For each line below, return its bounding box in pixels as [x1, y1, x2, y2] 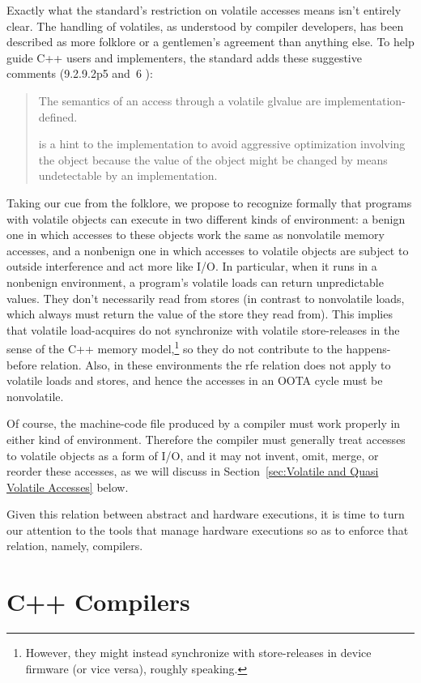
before [6, 356, 37, 373]
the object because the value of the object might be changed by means [38, 151, 388, 168]
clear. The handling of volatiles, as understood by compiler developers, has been [6, 17, 404, 34]
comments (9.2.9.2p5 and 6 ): [6, 65, 153, 82]
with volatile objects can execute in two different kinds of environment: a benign [6, 210, 406, 227]
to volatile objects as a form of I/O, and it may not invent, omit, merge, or [6, 446, 379, 463]
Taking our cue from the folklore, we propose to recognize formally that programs [6, 194, 412, 211]
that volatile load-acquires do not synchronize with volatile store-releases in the [6, 321, 400, 338]
